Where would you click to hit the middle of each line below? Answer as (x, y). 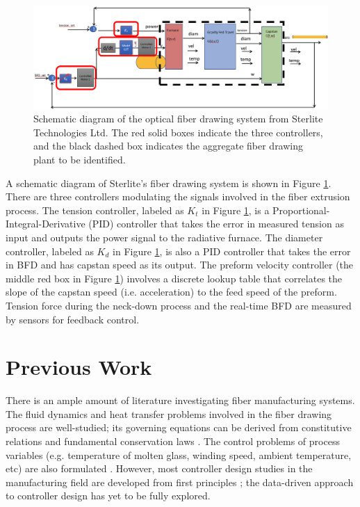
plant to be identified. (80, 160)
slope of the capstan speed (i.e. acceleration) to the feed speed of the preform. (171, 292)
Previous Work (79, 367)
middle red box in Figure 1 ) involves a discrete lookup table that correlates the (174, 278)
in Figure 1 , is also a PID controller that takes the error (232, 251)
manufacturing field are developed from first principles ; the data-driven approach (180, 482)
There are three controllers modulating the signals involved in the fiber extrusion (178, 196)
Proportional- (301, 210)
